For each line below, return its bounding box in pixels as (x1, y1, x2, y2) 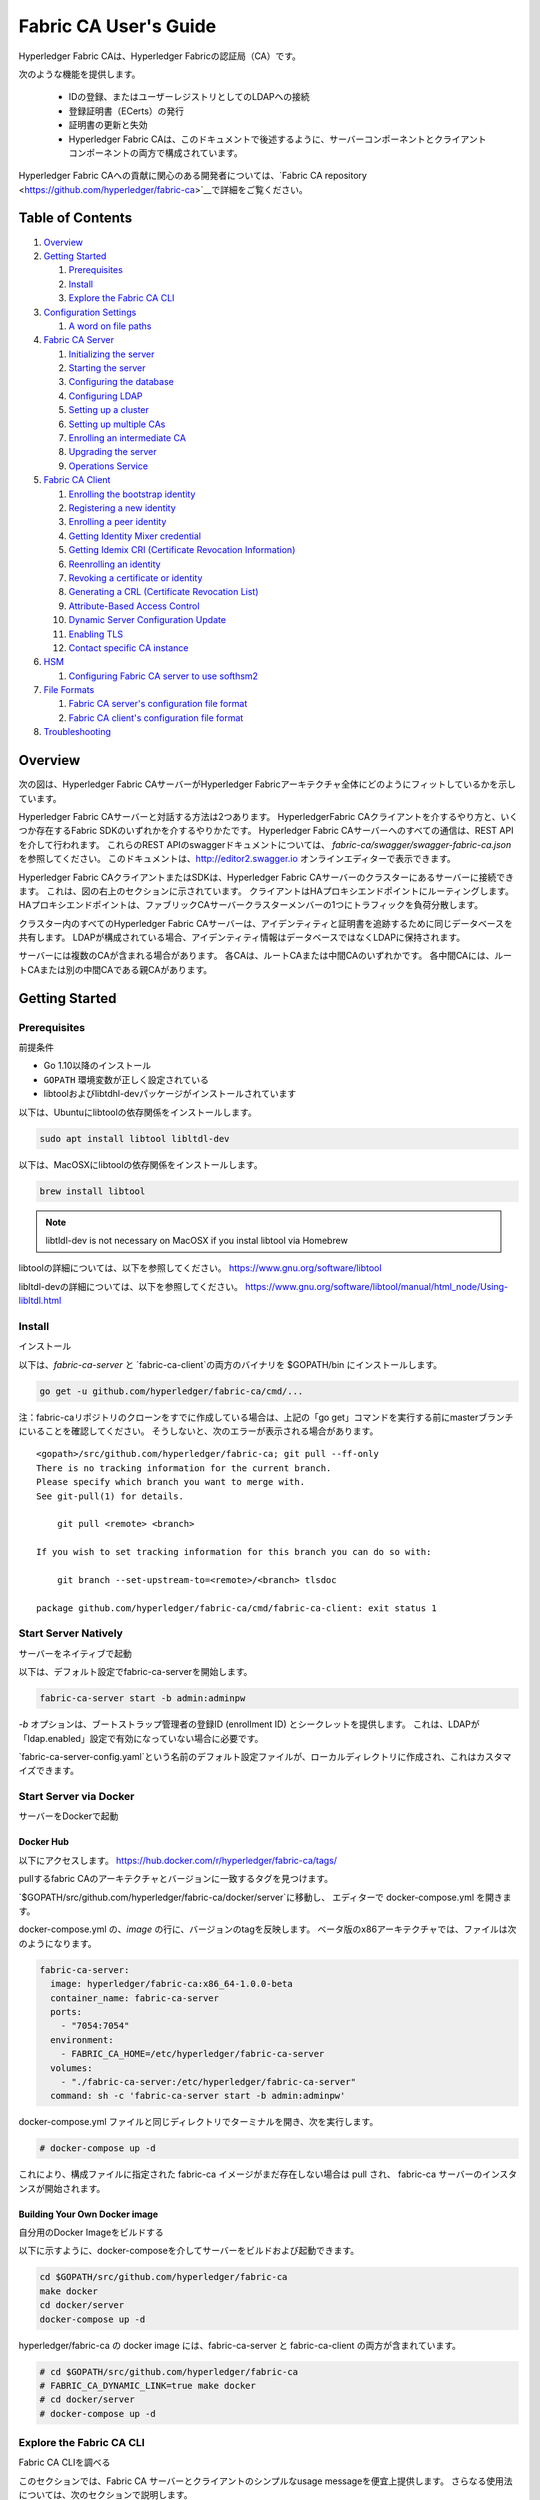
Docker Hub (18, 1836, 70, 1848)
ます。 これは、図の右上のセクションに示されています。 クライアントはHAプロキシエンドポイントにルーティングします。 (18, 885, 514, 897)
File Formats (43, 684, 95, 696)
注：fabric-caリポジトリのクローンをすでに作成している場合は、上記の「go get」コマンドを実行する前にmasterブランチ (18, 1411, 514, 1423)
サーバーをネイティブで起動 (18, 1647, 132, 1659)
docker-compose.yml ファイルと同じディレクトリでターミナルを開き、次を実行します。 (18, 2116, 379, 2128)
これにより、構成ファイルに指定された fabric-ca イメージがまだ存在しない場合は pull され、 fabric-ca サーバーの (18, 2168, 483, 2180)
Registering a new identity (68, 502, 176, 514)
